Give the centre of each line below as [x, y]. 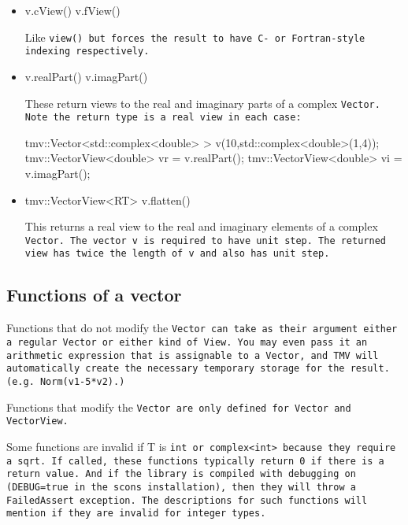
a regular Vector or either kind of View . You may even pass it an [187, 342]
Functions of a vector [94, 295]
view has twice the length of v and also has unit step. [177, 254]
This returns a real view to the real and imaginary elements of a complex [201, 226]
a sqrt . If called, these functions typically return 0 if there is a [195, 461]
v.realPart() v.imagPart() [86, 76]
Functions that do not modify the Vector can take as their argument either [202, 328]
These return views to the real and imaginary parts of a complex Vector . [202, 103]
